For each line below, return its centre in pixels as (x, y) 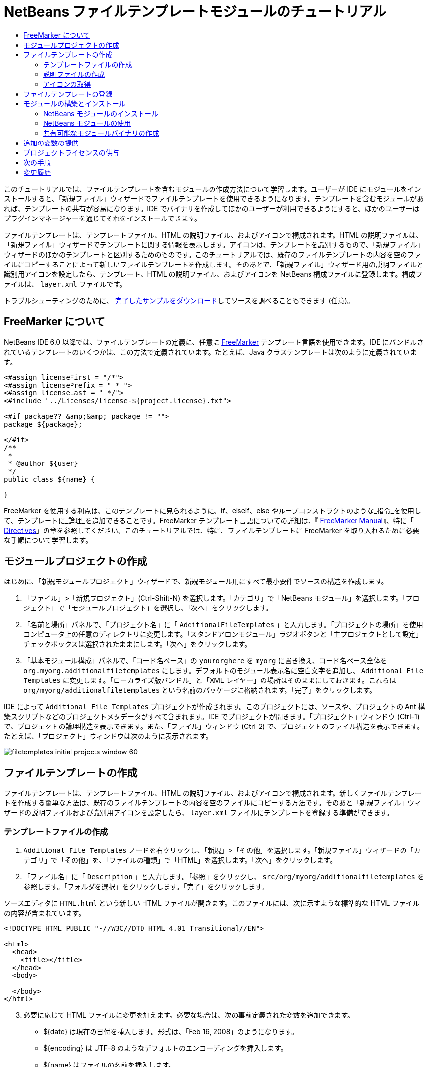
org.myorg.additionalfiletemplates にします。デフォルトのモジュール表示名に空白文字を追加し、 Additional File (224, 671)
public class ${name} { (49, 479)
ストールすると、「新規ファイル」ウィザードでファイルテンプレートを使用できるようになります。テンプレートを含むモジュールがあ (214, 198)
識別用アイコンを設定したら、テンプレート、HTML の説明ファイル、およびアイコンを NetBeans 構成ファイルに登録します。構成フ (213, 274)
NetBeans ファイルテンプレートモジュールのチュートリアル (195, 12)
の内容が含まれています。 (45, 913)
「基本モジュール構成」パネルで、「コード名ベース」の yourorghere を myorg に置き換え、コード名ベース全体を (205, 661)
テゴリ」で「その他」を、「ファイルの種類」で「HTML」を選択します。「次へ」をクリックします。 (180, 860)
